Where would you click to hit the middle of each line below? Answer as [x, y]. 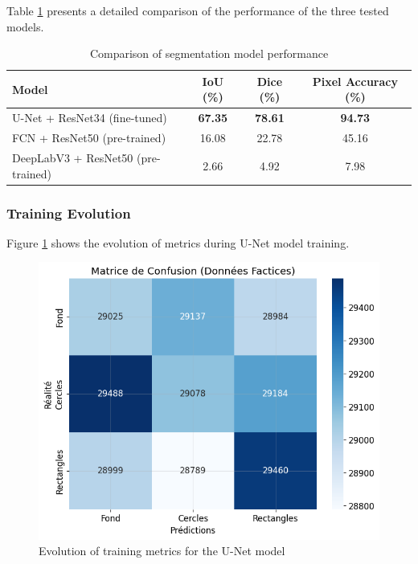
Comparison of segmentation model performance [209, 53]
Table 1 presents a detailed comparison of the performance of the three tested [198, 10]
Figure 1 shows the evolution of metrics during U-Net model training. [178, 242]
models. [25, 26]
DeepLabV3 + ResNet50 [73, 157]
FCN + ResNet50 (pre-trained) [89, 138]
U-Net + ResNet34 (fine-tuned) [90, 118]
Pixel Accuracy [355, 81]
